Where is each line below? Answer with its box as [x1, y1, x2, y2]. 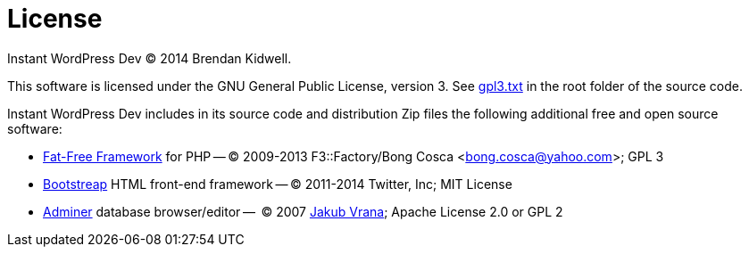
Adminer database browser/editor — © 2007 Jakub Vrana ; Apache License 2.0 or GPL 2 [43, 203, 563, 219]
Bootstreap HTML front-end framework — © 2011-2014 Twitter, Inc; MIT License [43, 176, 512, 192]
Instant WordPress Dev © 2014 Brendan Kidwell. [7, 50, 292, 66]
